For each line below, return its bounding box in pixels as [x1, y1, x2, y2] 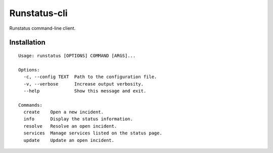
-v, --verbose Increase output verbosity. [23, 81, 144, 87]
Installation [9, 38, 45, 47]
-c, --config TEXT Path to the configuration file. [23, 74, 157, 80]
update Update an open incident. [23, 137, 115, 143]
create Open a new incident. [23, 109, 104, 115]
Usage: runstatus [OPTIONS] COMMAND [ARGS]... [18, 53, 136, 58]
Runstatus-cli [9, 8, 68, 19]
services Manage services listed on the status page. [23, 130, 163, 136]
